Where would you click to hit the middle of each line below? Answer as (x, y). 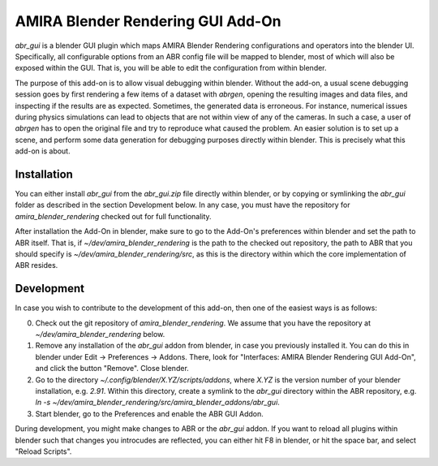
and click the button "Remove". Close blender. (112, 369)
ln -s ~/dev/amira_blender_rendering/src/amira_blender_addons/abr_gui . (157, 403)
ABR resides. (36, 265)
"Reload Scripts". (43, 451)
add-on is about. (43, 151)
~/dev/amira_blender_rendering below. (100, 334)
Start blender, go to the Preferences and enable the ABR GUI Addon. (149, 413)
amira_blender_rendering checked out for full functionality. (113, 216)
